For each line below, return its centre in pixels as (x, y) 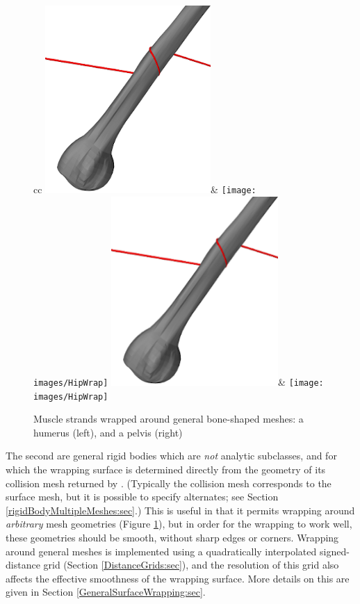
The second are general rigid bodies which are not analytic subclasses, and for (171, 456)
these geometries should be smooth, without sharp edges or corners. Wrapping (172, 537)
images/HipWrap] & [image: (179, 381)
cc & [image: (145, 189)
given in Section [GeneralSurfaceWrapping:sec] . (106, 592)
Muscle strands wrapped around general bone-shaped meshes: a (169, 419)
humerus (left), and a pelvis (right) (108, 432)
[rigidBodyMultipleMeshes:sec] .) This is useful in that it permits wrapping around (180, 510)
